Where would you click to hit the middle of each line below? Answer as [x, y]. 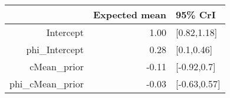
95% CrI [195, 14]
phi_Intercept [55, 49]
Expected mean [129, 14]
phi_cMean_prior [47, 84]
